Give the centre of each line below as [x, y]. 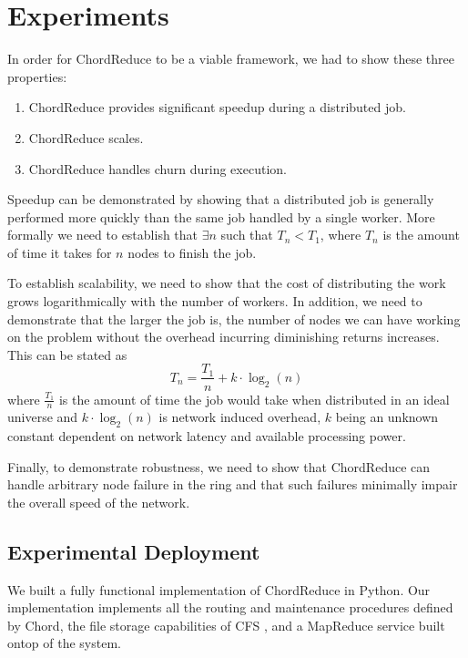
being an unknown [387, 417]
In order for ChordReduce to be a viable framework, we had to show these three [231, 59]
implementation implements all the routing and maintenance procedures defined [230, 607]
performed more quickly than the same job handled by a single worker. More [221, 216]
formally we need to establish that [103, 235]
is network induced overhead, [240, 417]
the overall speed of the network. [99, 502]
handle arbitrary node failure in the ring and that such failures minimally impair [233, 484]
